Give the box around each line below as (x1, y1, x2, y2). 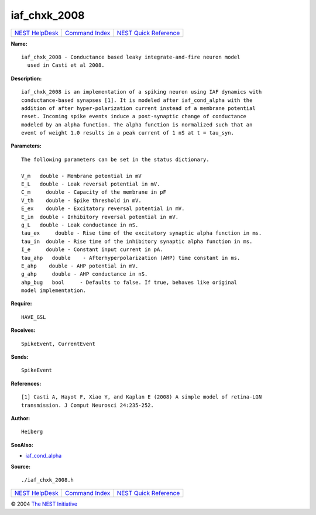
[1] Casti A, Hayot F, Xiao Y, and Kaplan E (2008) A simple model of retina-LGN (21, 394, 262, 400)
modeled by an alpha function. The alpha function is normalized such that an (21, 121, 253, 128)
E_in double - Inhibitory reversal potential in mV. (21, 214, 178, 220)
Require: (11, 300, 32, 307)
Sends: (11, 353, 29, 360)
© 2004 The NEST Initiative (11, 500, 78, 507)
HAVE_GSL (21, 314, 46, 320)
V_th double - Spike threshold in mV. (21, 197, 142, 204)
